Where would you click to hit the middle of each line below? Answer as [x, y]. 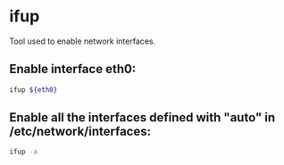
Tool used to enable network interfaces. [83, 41]
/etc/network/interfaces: [80, 132]
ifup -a [24, 152]
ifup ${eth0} [33, 90]
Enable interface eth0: [73, 69]
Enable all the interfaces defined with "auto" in [142, 118]
